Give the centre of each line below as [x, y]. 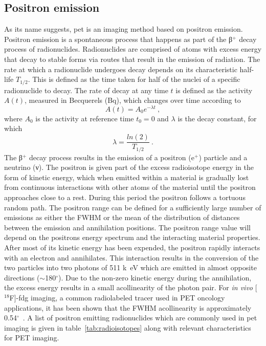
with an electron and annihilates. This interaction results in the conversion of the [131, 257]
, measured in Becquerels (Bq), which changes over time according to [133, 100]
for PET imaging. [32, 338]
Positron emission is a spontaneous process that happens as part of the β [118, 39]
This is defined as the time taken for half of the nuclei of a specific [136, 79]
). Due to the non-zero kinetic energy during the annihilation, [155, 277]
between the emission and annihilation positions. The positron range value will [127, 227]
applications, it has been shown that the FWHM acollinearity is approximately [128, 307]
